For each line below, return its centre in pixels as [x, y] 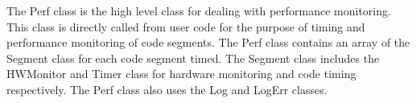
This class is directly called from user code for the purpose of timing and [186, 26]
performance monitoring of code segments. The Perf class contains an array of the [208, 42]
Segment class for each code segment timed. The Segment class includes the [193, 58]
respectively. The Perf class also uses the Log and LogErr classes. [167, 89]
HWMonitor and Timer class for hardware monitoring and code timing [181, 74]
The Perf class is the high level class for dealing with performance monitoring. [199, 10]
